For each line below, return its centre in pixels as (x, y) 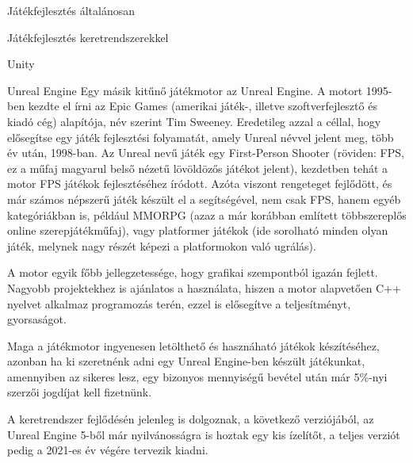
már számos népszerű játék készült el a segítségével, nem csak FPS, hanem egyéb (204, 199)
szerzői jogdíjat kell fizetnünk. (80, 392)
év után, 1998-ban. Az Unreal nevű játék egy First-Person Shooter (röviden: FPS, (206, 153)
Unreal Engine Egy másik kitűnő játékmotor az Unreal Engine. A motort (185, 90)
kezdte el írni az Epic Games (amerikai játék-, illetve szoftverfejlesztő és (203, 106)
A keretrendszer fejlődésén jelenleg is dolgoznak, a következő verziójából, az (191, 419)
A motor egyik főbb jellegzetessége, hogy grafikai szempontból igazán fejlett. (193, 272)
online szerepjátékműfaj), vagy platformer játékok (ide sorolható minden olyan (198, 230)
